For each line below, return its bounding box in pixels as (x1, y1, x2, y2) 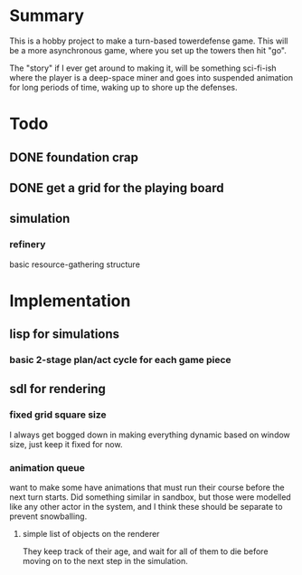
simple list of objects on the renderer (22, 529, 160, 540)
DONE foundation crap (9, 149, 138, 165)
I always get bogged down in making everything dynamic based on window (9, 429, 291, 440)
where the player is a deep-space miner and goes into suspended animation (9, 72, 294, 82)
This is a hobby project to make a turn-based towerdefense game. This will (9, 35, 288, 46)
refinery (9, 238, 46, 251)
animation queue (9, 461, 86, 474)
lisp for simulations (9, 327, 120, 342)
